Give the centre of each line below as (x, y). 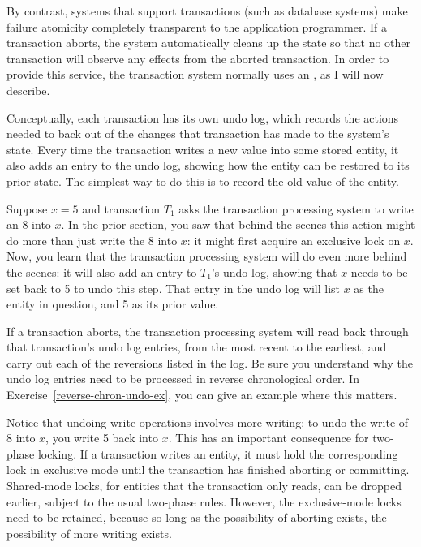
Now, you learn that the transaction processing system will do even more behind (207, 256)
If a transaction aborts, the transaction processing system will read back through (208, 331)
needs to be (379, 271)
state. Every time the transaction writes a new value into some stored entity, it (203, 149)
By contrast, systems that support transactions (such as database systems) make (207, 11)
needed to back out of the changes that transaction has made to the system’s (198, 134)
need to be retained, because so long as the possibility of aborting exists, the (197, 517)
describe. (28, 90)
